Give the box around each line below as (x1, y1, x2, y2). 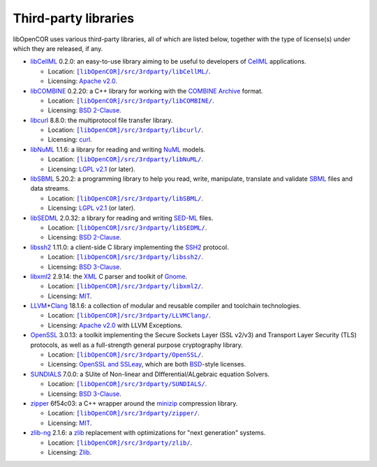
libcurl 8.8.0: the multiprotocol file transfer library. (30, 116, 173, 124)
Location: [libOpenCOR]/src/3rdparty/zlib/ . (47, 438, 193, 447)
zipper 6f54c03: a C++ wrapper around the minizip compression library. (30, 399, 238, 408)
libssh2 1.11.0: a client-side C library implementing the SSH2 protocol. (30, 243, 230, 251)
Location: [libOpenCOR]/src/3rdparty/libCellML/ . (47, 67, 211, 75)
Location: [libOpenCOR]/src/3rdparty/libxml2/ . (47, 282, 204, 290)
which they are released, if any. (13, 44, 103, 52)
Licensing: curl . (47, 135, 92, 144)
